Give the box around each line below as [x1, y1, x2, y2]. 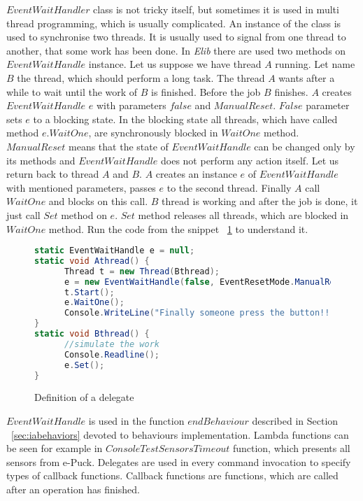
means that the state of [69, 139, 169, 153]
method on [61, 207, 107, 222]
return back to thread [6, 167, 99, 181]
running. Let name [275, 57, 355, 71]
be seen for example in [6, 441, 103, 456]
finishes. [274, 84, 308, 99]
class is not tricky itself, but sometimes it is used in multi [93, 2, 339, 16]
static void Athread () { [34, 255, 150, 266]
